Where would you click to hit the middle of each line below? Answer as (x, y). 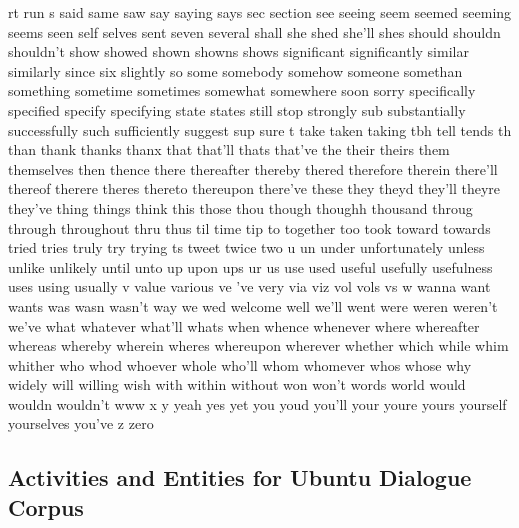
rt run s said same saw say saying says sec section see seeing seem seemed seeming (260, 12)
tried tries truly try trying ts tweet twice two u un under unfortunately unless (246, 247)
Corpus (46, 506)
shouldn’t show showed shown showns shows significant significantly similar (238, 51)
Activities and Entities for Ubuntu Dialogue (240, 477)
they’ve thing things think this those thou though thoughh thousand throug (240, 207)
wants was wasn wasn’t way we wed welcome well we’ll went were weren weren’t (253, 305)
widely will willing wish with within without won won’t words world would (237, 384)
